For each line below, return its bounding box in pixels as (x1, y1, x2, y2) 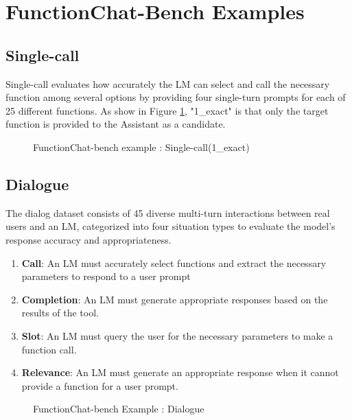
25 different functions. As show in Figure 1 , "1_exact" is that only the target (5, 103, 329, 117)
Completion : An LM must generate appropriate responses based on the (21, 292, 328, 306)
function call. (21, 342, 77, 356)
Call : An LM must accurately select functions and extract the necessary (21, 255, 327, 270)
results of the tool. (21, 305, 99, 320)
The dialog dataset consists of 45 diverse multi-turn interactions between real (5, 205, 330, 220)
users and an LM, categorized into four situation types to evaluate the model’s (5, 219, 336, 233)
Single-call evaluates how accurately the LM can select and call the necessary (5, 76, 330, 91)
